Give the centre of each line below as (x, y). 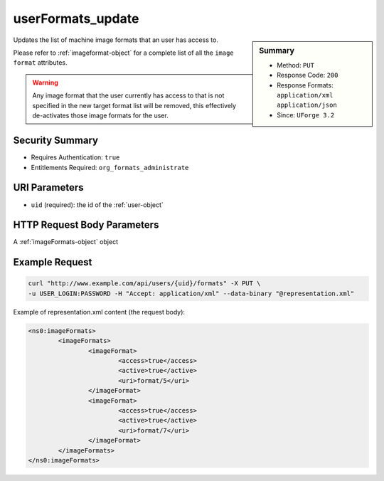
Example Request (53, 262)
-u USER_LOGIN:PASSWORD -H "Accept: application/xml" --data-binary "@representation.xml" (191, 293)
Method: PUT (295, 65)
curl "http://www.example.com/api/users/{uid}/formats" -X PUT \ (144, 284)
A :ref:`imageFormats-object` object (66, 242)
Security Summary (56, 141)
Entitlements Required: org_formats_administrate (110, 167)
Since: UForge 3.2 (306, 115)
